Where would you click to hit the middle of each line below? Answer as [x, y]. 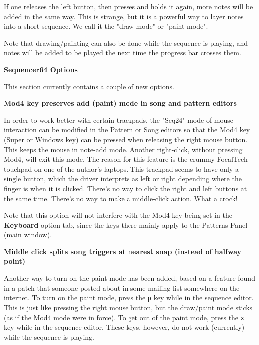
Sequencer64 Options [41, 69]
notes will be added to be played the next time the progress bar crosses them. [123, 53]
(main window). [28, 234]
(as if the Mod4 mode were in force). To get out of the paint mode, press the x [124, 317]
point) [15, 261]
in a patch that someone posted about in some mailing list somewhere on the [122, 287]
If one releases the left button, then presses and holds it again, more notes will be [129, 6]
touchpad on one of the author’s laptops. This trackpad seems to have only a [122, 169]
